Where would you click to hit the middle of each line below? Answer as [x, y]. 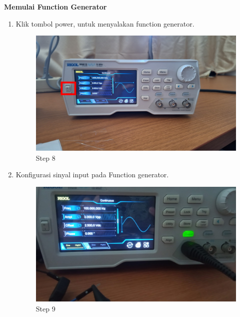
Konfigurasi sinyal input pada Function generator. [92, 175]
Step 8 [45, 157]
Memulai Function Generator [55, 7]
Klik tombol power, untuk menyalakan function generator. [105, 23]
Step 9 [45, 308]
